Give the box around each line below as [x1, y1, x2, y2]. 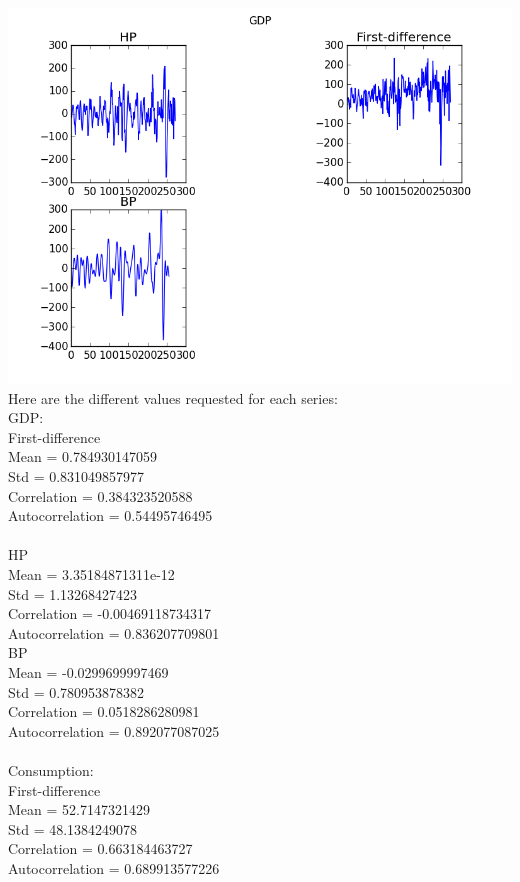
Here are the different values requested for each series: [8, 387, 338, 408]
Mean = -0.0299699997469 [8, 662, 169, 683]
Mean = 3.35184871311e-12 [8, 564, 175, 585]
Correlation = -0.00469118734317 [8, 603, 212, 624]
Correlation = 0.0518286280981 [8, 701, 200, 722]
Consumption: [8, 759, 94, 780]
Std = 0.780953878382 [8, 681, 145, 702]
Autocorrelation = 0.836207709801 [8, 622, 220, 643]
